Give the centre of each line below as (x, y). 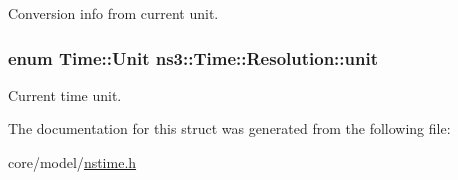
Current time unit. (65, 94)
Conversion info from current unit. (113, 13)
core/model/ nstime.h (72, 162)
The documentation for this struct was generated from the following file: (229, 128)
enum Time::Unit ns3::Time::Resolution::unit (193, 57)
